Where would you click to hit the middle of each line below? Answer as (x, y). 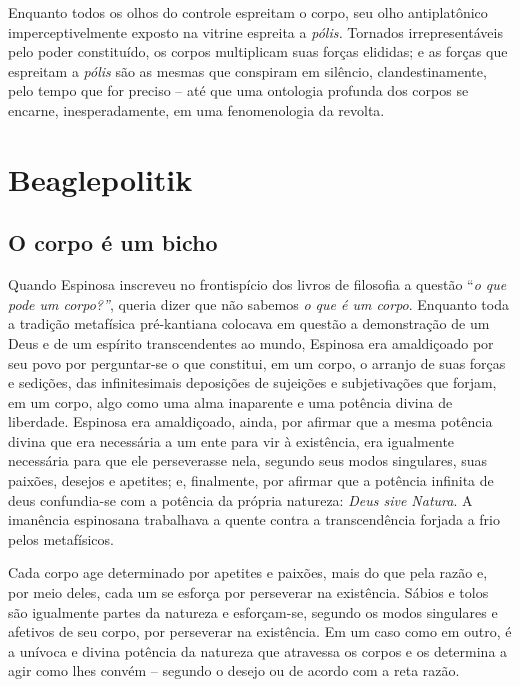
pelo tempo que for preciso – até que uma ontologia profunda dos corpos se (238, 90)
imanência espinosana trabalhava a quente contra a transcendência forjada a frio (254, 519)
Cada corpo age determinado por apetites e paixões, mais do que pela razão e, (248, 572)
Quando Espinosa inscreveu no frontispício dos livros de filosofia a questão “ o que (257, 284)
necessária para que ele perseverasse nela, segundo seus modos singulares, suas (248, 460)
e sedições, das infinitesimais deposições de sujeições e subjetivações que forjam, (252, 382)
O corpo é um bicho (113, 242)
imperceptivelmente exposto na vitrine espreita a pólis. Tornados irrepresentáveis (255, 31)
